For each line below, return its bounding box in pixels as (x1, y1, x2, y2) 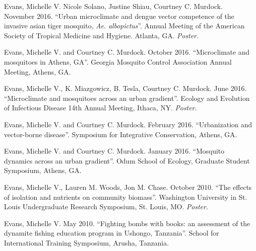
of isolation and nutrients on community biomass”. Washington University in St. (4, 191, 248, 202)
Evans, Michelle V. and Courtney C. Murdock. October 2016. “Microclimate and (4, 47, 250, 57)
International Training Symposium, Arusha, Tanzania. (4, 237, 169, 248)
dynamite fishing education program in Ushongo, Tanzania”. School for (4, 228, 219, 238)
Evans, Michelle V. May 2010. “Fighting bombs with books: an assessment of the (4, 218, 250, 228)
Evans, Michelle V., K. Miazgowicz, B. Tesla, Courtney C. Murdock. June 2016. (4, 83, 247, 93)
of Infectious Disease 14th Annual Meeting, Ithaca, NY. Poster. (4, 102, 197, 113)
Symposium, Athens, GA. (4, 165, 82, 175)
